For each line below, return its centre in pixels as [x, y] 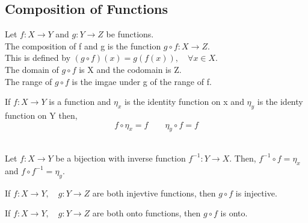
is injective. [256, 193]
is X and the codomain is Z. [130, 69]
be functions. [130, 34]
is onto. [234, 213]
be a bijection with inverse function [121, 158]
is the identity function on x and [184, 102]
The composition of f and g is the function [83, 46]
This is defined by [38, 58]
